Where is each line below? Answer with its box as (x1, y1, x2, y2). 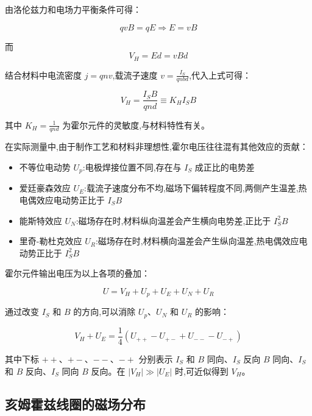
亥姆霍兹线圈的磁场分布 (5, 394, 146, 413)
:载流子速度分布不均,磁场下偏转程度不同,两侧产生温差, (84, 182, 299, 194)
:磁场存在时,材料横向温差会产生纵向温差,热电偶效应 (95, 234, 299, 247)
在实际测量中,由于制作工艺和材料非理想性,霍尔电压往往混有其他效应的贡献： (5, 140, 308, 153)
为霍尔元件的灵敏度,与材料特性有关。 (62, 118, 210, 131)
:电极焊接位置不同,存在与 (82, 160, 182, 173)
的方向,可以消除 (73, 305, 136, 318)
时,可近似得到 (174, 364, 229, 377)
